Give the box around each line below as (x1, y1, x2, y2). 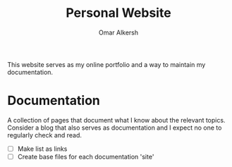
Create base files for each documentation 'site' (17, 152, 154, 161)
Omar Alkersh (98, 28, 139, 37)
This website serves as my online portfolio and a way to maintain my (7, 60, 206, 68)
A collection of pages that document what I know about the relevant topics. (7, 116, 226, 124)
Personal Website (66, 5, 171, 21)
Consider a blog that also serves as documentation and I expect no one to (7, 123, 222, 132)
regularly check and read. (7, 130, 83, 139)
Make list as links (17, 144, 68, 153)
